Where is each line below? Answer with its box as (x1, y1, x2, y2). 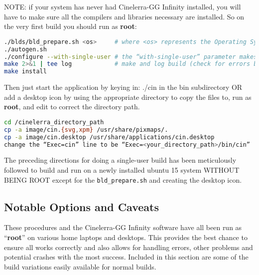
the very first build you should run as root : (4, 21, 137, 31)
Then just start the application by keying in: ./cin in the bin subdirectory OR (4, 82, 243, 92)
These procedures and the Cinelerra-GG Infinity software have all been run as (4, 222, 242, 233)
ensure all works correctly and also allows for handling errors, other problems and (4, 242, 253, 252)
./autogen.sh (4, 45, 47, 53)
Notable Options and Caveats (4, 199, 159, 214)
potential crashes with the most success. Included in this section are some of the (4, 252, 249, 262)
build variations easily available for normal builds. (4, 261, 156, 272)
